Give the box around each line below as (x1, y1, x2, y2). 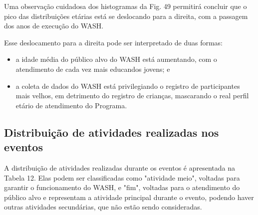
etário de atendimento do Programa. (15, 100, 127, 110)
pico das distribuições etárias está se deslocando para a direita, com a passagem (4, 10, 248, 21)
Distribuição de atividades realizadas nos (4, 124, 219, 140)
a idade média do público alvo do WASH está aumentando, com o (15, 54, 217, 64)
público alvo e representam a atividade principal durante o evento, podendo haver (4, 192, 254, 202)
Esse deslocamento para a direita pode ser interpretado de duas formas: (4, 37, 223, 47)
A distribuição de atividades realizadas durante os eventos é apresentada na (4, 162, 235, 173)
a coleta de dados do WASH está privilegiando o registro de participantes (15, 80, 240, 91)
